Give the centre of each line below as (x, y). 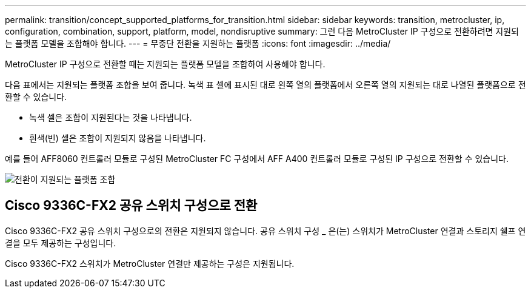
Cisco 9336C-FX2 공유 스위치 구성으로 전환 (131, 206)
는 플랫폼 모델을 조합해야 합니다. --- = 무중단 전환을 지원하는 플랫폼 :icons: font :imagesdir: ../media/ (198, 43)
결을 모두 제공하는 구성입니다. (61, 243)
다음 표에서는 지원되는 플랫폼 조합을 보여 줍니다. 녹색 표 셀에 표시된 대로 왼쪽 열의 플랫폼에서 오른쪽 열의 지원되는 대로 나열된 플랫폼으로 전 (265, 85)
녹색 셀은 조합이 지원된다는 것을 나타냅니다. (111, 117)
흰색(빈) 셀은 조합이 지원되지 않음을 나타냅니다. (118, 138)
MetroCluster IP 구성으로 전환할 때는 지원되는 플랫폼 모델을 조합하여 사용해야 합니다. (165, 64)
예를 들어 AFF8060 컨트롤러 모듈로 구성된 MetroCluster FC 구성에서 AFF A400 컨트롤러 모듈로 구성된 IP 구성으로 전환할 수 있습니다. (257, 159)
